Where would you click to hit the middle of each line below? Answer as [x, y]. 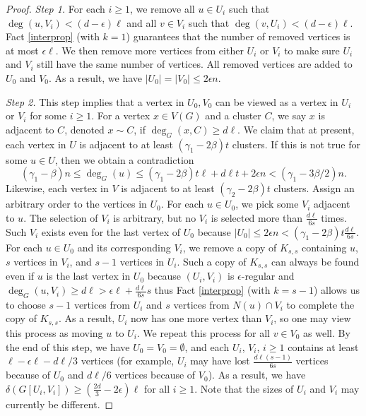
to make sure [312, 50]
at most [22, 50]
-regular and [268, 276]
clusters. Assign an [314, 188]
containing [324, 247]
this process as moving [54, 332]
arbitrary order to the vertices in [76, 204]
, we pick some [267, 204]
